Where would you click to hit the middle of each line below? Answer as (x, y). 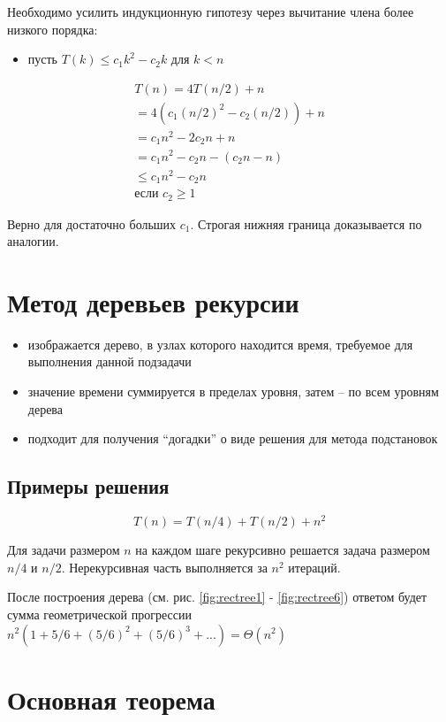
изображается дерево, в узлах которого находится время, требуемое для (220, 344)
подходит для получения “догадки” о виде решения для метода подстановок (233, 438)
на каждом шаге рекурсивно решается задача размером (283, 550)
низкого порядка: (53, 29)
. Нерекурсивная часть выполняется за (164, 567)
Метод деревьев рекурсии (153, 301)
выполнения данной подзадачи (110, 361)
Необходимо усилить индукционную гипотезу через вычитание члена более (211, 12)
